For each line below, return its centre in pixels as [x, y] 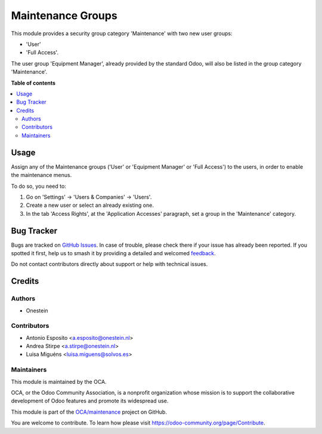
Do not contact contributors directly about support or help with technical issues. [109, 264]
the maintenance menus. [41, 175]
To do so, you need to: [39, 186]
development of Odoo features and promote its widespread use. [90, 401]
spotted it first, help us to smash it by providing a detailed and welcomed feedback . [113, 253]
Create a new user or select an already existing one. [90, 205]
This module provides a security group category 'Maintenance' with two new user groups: [122, 33]
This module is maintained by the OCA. [59, 382]
